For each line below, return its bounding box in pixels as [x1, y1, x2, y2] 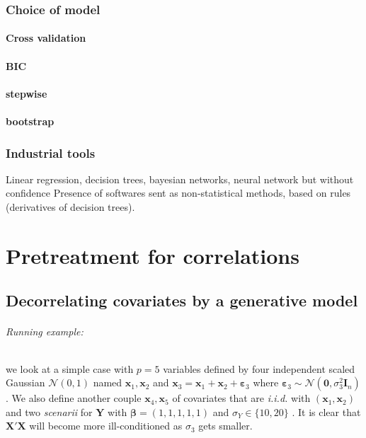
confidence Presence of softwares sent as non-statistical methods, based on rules [6, 185, 351, 200]
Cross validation [6, 30, 86, 45]
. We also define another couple [6, 391, 142, 405]
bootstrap [6, 114, 55, 128]
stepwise [6, 86, 47, 100]
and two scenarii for [6, 404, 93, 419]
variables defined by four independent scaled [163, 361, 355, 376]
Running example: [6, 324, 84, 339]
